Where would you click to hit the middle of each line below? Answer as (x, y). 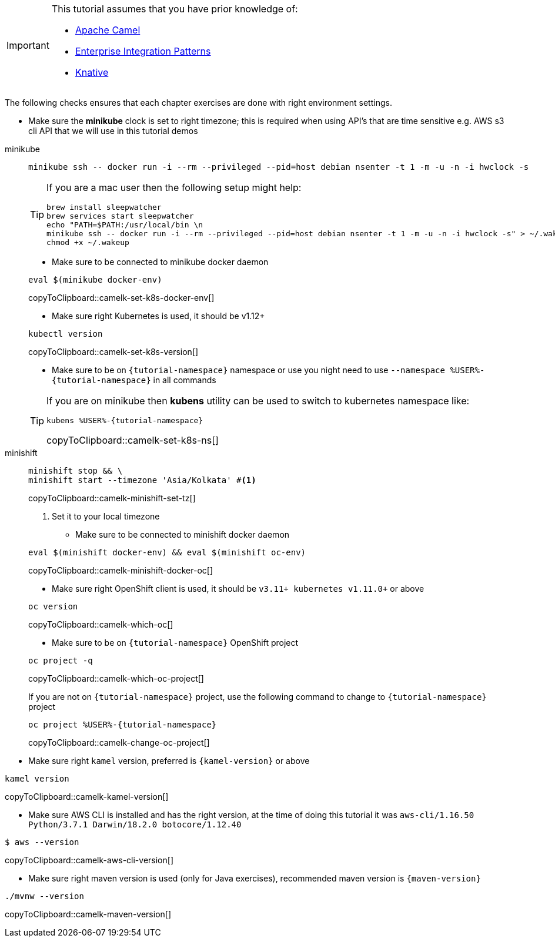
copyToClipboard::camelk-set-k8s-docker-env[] (121, 298)
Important (28, 45)
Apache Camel (108, 30)
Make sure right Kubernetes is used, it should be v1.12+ (158, 316)
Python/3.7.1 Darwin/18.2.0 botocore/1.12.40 (135, 824)
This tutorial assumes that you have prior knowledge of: (175, 9)
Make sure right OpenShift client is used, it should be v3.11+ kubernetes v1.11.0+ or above (238, 589)
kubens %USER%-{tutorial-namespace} (125, 420)
